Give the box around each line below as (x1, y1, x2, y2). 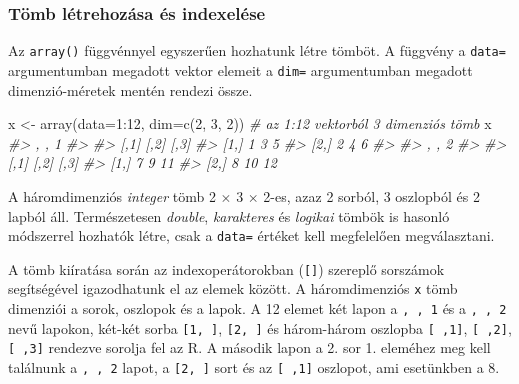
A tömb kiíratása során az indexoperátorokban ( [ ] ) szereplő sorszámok (8, 258, 445, 279)
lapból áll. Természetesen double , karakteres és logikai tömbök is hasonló (8, 205, 450, 226)
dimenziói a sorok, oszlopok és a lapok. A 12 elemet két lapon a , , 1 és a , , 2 (8, 298, 507, 319)
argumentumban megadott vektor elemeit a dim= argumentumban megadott (8, 59, 473, 80)
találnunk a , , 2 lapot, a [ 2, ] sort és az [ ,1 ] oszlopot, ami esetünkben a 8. (8, 357, 500, 378)
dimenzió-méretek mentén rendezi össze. (8, 79, 253, 100)
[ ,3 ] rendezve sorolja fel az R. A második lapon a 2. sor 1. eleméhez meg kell (8, 337, 491, 358)
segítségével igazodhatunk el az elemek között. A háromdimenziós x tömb (8, 278, 458, 299)
